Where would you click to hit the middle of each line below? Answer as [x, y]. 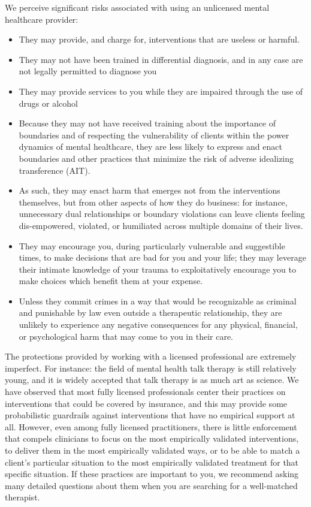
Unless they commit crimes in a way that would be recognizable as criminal [158, 301]
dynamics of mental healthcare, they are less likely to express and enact [150, 147]
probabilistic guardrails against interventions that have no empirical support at [150, 415]
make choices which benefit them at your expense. [111, 281]
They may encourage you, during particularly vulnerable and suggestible [152, 245]
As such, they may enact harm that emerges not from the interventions [150, 190]
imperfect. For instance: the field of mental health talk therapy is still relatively [151, 368]
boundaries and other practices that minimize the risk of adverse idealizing [156, 158]
